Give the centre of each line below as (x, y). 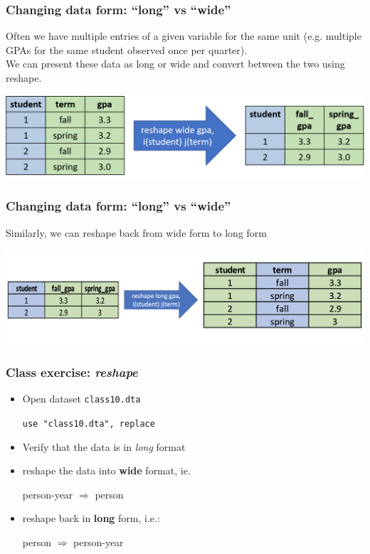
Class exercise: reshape (72, 372)
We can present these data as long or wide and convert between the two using (175, 64)
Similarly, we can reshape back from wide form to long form (136, 232)
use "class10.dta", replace (89, 424)
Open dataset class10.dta (81, 399)
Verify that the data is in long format (104, 446)
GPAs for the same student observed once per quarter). (127, 49)
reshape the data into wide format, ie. (106, 470)
